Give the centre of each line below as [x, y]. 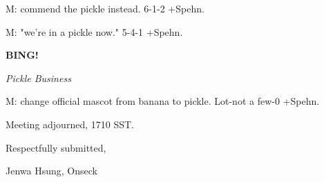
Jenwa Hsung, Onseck [51, 171]
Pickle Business [38, 78]
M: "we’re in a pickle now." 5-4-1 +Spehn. [94, 31]
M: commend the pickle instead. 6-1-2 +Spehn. [105, 8]
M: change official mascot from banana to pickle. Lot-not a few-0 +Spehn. [163, 101]
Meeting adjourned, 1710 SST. [70, 124]
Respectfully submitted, [56, 147]
